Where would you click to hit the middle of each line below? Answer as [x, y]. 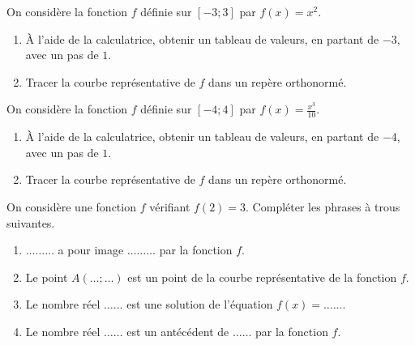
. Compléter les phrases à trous [323, 206]
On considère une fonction [71, 206]
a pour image [91, 250]
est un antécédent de [178, 331]
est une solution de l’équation [200, 304]
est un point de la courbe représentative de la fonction [262, 277]
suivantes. [31, 222]
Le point [47, 277]
